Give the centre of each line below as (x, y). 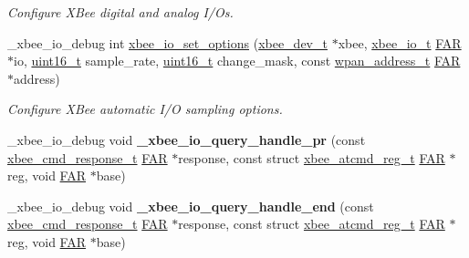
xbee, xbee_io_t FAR (400, 42)
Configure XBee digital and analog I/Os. (120, 12)
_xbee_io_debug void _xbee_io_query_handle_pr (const (187, 139)
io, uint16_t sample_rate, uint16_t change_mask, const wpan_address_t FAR (237, 61)
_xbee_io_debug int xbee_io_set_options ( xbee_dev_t (167, 42)
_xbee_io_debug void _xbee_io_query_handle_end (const (191, 206)
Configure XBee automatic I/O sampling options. (145, 109)
